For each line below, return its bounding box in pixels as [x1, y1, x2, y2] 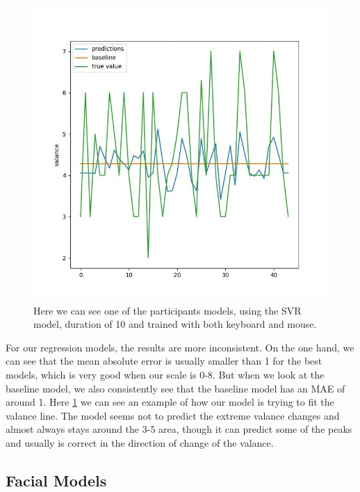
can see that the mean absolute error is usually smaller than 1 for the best [6, 354, 322, 368]
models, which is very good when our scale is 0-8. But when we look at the [6, 367, 325, 381]
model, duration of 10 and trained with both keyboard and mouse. [33, 317, 317, 331]
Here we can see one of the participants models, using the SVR [33, 303, 302, 317]
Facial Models [6, 469, 107, 491]
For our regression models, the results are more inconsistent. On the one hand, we [6, 340, 354, 354]
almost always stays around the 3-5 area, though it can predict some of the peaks [6, 422, 352, 436]
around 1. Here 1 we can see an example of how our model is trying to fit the [6, 395, 334, 409]
